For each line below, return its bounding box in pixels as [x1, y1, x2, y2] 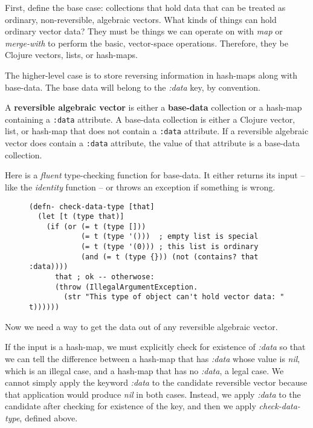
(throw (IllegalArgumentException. [54, 282, 198, 291]
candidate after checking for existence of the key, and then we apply [5, 400, 256, 412]
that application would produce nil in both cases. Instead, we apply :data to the [5, 387, 301, 400]
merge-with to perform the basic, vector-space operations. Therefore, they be [5, 36, 288, 49]
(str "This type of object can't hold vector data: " [63, 293, 285, 302]
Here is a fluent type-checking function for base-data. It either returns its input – [5, 169, 305, 181]
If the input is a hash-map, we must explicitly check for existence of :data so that [5, 340, 306, 353]
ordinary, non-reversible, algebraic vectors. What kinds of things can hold [5, 13, 277, 25]
